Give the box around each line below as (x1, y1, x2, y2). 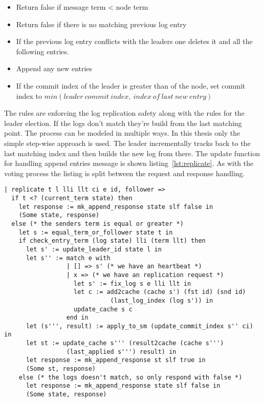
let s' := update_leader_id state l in (26, 245, 162, 253)
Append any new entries (16, 63, 93, 74)
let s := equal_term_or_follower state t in (18, 228, 173, 236)
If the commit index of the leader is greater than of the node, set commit (16, 80, 246, 91)
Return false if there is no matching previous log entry (16, 18, 187, 29)
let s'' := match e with (26, 254, 111, 262)
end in (66, 314, 89, 322)
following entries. (16, 46, 69, 56)
